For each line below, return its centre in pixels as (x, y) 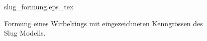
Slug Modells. (25, 33)
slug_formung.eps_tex (39, 6)
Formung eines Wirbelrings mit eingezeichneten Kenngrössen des (103, 23)
